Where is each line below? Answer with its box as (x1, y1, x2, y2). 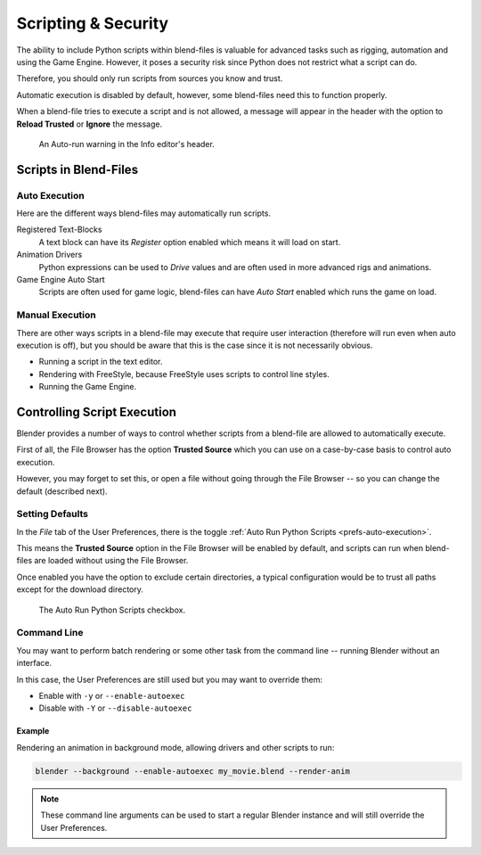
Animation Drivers (16, 250, 83, 260)
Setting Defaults (16, 508, 89, 521)
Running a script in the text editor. (38, 357, 163, 367)
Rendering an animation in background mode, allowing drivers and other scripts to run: (16, 742, 335, 752)
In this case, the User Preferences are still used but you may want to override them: (16, 674, 322, 685)
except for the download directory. (16, 584, 144, 595)
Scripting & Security (16, 13, 169, 33)
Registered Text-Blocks (16, 224, 102, 235)
